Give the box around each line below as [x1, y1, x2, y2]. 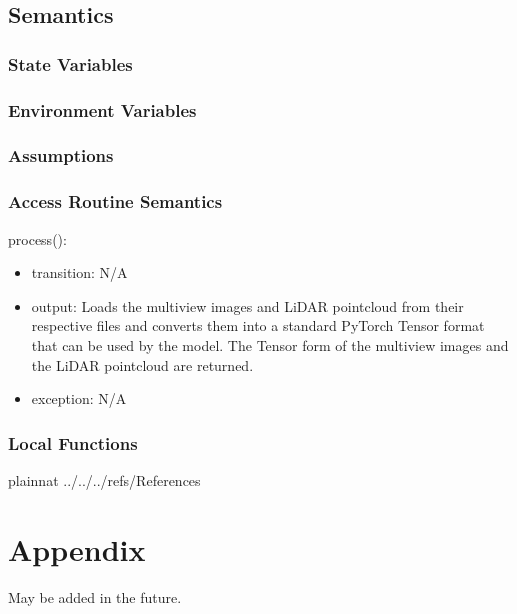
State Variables [8, 51, 133, 76]
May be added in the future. [8, 586, 182, 607]
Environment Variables [8, 97, 197, 122]
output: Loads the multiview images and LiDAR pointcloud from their [31, 295, 464, 316]
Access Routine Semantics [8, 189, 223, 214]
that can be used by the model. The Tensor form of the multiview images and [31, 334, 509, 355]
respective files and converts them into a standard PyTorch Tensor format [31, 315, 485, 336]
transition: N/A [31, 262, 128, 283]
